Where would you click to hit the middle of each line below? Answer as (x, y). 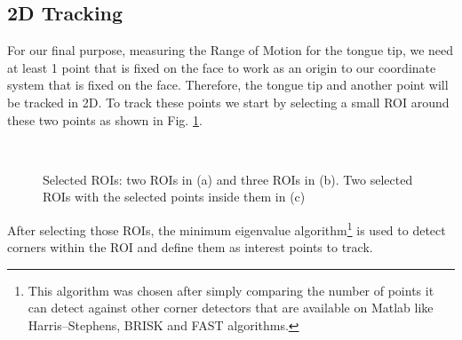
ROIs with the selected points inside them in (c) (174, 197)
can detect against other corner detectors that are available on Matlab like (231, 308)
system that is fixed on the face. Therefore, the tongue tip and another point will (228, 85)
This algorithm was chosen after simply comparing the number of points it (231, 290)
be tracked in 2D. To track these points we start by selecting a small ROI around (228, 102)
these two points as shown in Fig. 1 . (105, 119)
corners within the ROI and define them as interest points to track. (190, 247)
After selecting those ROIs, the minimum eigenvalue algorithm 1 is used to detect (227, 228)
